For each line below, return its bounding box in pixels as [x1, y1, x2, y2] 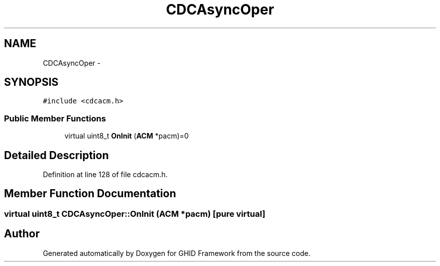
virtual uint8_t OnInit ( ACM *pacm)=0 [64, 131, 189, 141]
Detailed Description [4, 149, 109, 162]
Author [4, 227, 40, 240]
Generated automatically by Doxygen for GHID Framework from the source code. [43, 248, 310, 257]
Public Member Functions [4, 113, 106, 123]
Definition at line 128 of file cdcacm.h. [43, 170, 168, 179]
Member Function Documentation [4, 187, 176, 200]
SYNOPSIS [4, 76, 59, 89]
